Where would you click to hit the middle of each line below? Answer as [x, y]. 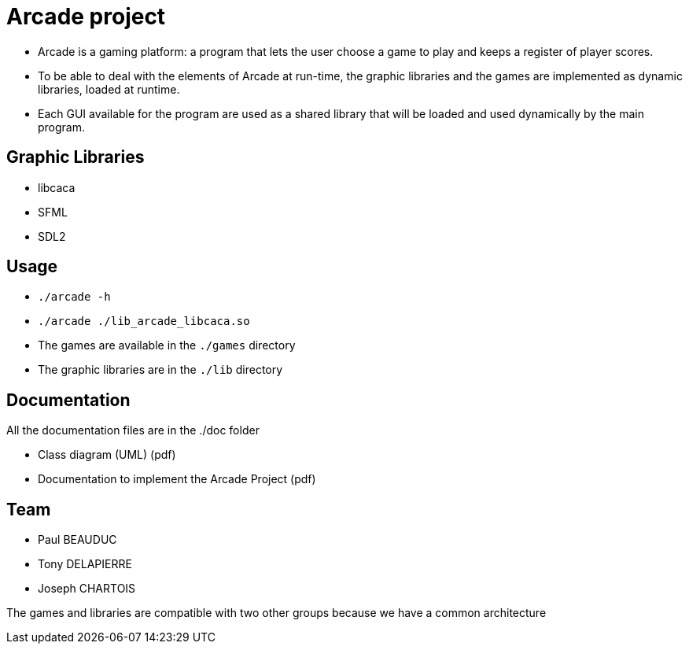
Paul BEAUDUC [77, 540]
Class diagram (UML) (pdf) [107, 455]
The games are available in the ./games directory [167, 345]
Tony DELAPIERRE [85, 564]
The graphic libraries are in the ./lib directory [160, 370]
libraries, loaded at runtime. [109, 89]
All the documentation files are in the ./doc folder [133, 430]
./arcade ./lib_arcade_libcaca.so [144, 321]
